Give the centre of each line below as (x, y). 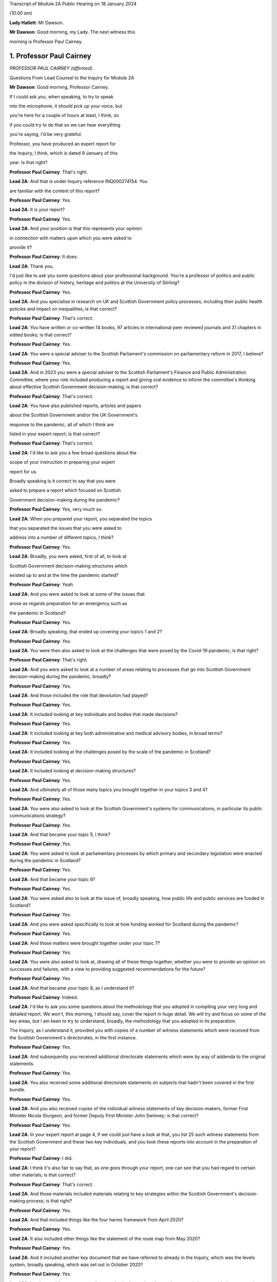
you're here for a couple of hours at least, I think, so (64, 115)
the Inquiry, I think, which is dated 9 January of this (64, 153)
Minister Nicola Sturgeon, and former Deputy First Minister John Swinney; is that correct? (104, 1116)
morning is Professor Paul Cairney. (46, 42)
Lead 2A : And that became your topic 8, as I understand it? (72, 988)
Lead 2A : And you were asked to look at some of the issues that (77, 594)
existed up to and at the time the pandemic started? (64, 575)
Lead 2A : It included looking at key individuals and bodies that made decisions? (94, 714)
